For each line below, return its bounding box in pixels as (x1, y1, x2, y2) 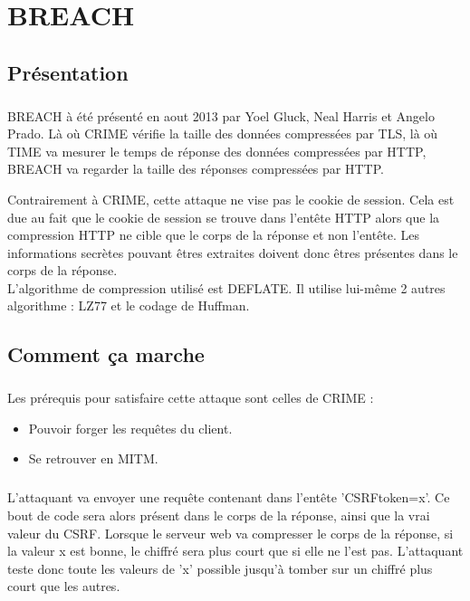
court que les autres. (7, 577, 120, 596)
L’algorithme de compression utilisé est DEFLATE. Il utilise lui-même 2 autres (7, 278, 446, 297)
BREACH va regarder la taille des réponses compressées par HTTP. (7, 159, 384, 178)
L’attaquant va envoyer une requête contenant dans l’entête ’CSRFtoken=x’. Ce (7, 488, 450, 507)
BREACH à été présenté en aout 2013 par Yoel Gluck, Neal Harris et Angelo (7, 106, 435, 125)
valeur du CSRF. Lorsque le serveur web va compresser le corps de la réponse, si (7, 523, 454, 542)
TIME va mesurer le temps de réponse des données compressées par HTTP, (7, 141, 427, 160)
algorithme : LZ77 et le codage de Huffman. (7, 296, 250, 315)
